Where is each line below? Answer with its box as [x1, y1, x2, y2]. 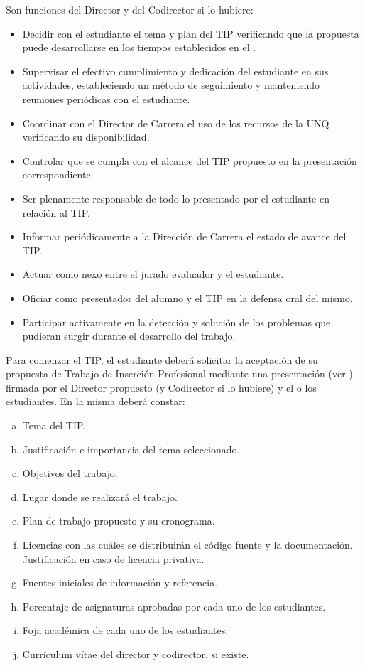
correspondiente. [22, 167, 94, 182]
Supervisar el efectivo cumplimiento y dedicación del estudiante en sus [22, 63, 329, 78]
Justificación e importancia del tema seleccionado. [22, 441, 240, 456]
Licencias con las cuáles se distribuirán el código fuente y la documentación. [22, 537, 353, 552]
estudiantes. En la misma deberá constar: [6, 394, 185, 409]
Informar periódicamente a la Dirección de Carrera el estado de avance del [22, 229, 347, 244]
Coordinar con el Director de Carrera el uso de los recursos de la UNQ [22, 115, 329, 130]
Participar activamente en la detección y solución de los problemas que [22, 314, 331, 329]
